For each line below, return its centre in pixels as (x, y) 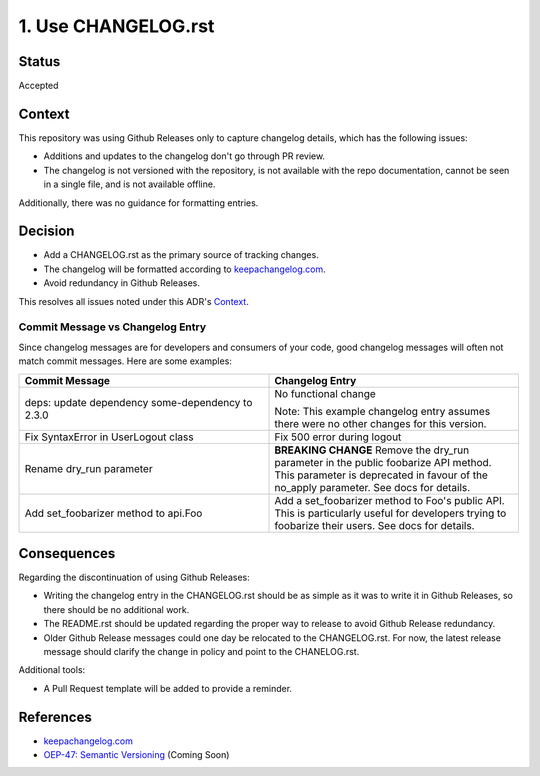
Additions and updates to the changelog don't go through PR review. (184, 156)
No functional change (325, 393)
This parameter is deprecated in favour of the (381, 475)
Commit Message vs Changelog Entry (112, 327)
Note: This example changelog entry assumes (382, 411)
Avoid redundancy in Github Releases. (121, 283)
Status (39, 61)
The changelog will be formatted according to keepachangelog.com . (184, 269)
